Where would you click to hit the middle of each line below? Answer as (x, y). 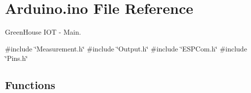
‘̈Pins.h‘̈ (17, 58)
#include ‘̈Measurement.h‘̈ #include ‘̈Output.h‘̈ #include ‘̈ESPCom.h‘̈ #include (126, 48)
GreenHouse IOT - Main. (43, 32)
